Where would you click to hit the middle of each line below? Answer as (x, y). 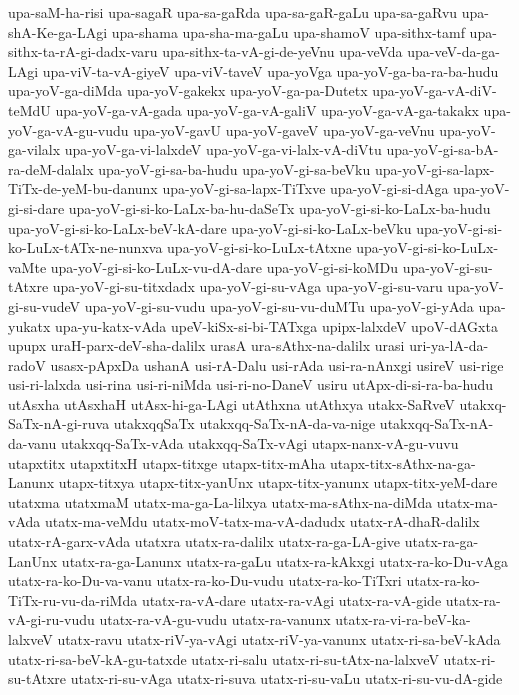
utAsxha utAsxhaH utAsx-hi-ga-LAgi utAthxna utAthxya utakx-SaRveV (231, 403)
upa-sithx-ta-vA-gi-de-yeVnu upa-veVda (282, 51)
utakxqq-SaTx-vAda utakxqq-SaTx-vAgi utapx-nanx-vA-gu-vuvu (259, 443)
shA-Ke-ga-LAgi (58, 31)
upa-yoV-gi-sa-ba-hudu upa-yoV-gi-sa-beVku (234, 168)
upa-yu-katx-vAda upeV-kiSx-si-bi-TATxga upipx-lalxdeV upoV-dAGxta (276, 325)
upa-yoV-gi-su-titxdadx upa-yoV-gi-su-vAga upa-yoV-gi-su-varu (247, 286)
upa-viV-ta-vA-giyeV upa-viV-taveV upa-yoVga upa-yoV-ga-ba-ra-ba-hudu (270, 70)
